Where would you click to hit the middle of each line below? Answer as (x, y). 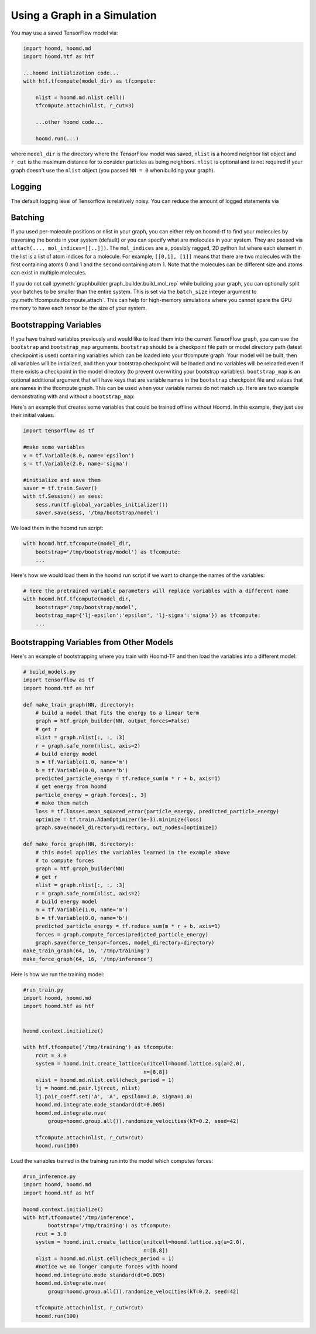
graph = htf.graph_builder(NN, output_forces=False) (113, 721)
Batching (28, 218)
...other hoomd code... (69, 122)
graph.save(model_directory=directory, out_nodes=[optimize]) (126, 828)
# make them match (62, 803)
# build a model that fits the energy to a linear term (117, 713)
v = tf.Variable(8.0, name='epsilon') (79, 455)
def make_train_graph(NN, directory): (79, 705)
